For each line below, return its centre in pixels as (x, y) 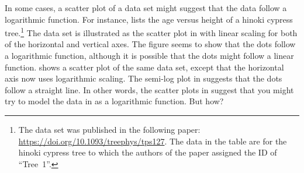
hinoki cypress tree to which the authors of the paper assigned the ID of (148, 152)
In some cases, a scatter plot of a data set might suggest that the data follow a (146, 8)
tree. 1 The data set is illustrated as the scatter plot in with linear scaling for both (151, 32)
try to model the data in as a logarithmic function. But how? (114, 101)
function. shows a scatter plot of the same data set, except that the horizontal (144, 67)
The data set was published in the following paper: (109, 129)
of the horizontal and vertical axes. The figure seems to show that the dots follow (150, 44)
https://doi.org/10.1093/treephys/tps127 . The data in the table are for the (153, 141)
